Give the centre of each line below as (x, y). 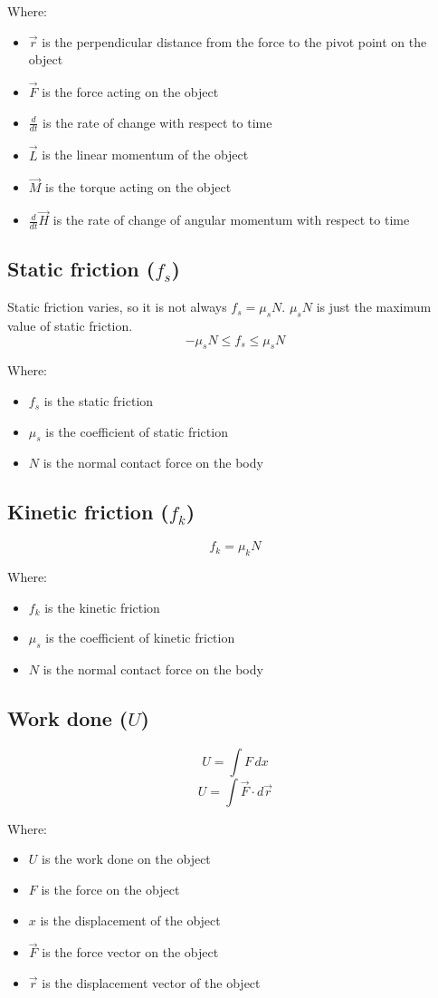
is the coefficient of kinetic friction (140, 638)
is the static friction (99, 401)
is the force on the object (110, 890)
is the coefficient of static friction (137, 431)
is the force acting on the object (130, 92)
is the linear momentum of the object (145, 155)
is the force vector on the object (130, 952)
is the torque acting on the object (138, 187)
